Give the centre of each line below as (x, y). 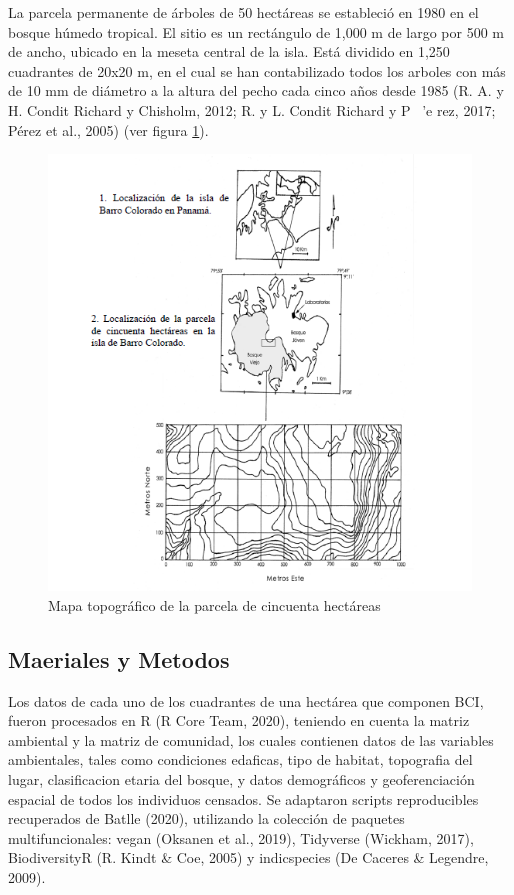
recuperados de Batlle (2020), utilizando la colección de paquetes (206, 818)
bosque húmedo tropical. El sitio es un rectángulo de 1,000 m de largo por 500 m (256, 31)
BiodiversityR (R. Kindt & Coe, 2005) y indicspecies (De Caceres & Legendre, (248, 857)
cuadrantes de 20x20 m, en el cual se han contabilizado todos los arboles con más (257, 70)
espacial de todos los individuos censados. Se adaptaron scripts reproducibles (243, 798)
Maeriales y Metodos (119, 658)
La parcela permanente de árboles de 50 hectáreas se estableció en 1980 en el (243, 12)
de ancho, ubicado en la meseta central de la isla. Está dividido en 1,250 (229, 51)
